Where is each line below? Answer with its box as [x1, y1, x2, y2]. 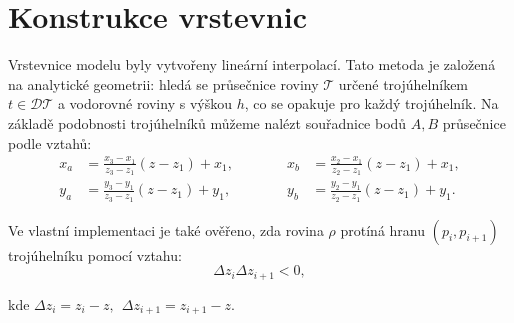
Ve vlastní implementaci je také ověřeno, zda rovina [8, 219, 324, 240]
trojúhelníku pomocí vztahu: [8, 244, 182, 265]
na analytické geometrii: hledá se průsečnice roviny [8, 73, 319, 94]
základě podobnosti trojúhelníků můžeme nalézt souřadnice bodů [8, 112, 407, 133]
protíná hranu [340, 219, 425, 240]
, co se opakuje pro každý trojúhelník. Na [244, 93, 499, 114]
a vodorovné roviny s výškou [57, 93, 232, 114]
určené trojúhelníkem [338, 73, 469, 94]
